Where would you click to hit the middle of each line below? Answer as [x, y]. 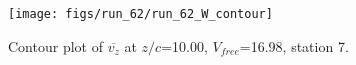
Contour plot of [55, 45]
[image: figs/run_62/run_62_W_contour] [140, 14]
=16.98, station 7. [294, 45]
